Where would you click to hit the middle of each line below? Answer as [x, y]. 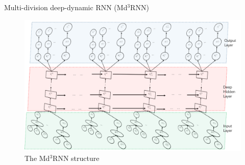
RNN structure [76, 158]
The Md [37, 158]
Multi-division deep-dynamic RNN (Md [66, 7]
